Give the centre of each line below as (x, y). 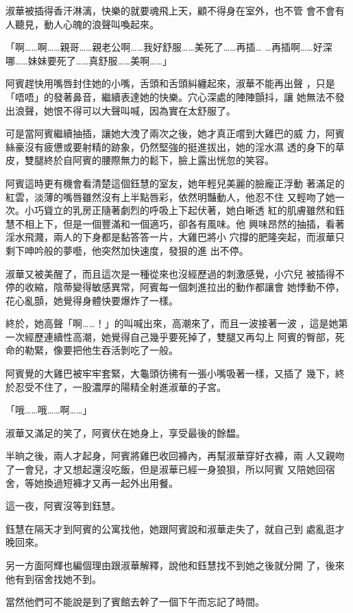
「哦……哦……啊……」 (49, 410)
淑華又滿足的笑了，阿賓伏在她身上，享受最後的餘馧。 (125, 432)
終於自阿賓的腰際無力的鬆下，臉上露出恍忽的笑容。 (159, 160)
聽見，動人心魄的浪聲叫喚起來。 (87, 24)
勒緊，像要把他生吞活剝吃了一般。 (101, 350)
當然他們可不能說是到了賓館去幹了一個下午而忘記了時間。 (135, 602)
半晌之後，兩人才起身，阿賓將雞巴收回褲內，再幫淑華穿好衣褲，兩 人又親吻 (175, 456)
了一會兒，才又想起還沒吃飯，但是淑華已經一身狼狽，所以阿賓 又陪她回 (166, 469)
